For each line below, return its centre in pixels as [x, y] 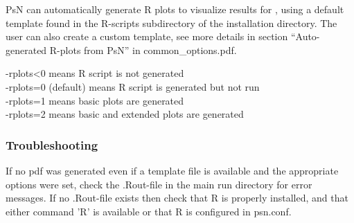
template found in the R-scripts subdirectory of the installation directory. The [171, 23]
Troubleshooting [52, 144]
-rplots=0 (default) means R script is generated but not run [133, 86]
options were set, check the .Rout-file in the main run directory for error [159, 184]
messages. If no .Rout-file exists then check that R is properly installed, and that [177, 198]
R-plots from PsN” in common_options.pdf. [143, 50]
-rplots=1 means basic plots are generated [95, 100]
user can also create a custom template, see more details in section [147, 36]
